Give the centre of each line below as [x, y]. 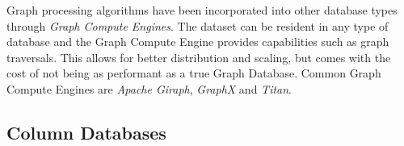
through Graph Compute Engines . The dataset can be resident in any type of [198, 25]
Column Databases [86, 132]
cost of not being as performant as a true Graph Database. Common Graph [194, 73]
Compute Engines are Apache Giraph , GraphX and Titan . [149, 88]
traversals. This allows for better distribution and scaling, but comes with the [199, 57]
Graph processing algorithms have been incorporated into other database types [202, 10]
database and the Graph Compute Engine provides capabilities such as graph [198, 42]
